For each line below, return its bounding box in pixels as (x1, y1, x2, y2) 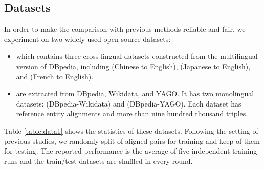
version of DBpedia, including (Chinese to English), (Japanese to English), (16, 60, 251, 71)
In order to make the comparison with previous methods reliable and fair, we (4, 24, 246, 34)
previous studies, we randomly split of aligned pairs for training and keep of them (4, 135, 260, 146)
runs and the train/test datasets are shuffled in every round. (4, 155, 193, 166)
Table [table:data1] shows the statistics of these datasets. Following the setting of (4, 125, 258, 136)
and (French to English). (16, 71, 94, 81)
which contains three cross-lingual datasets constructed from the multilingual (16, 51, 258, 61)
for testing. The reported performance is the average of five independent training (4, 145, 257, 156)
